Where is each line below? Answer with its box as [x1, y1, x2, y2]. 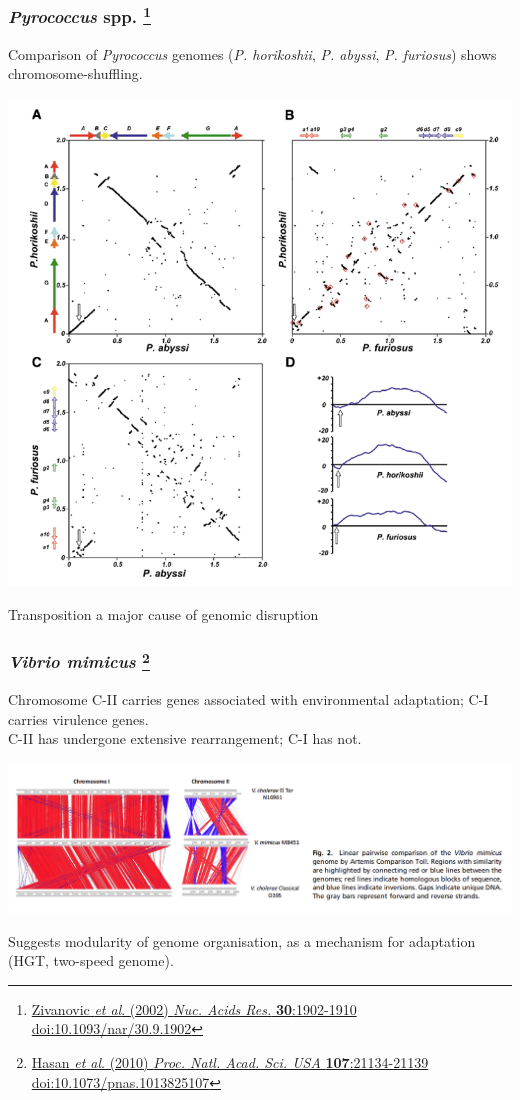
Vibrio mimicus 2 [8, 647, 150, 674]
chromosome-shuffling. [8, 63, 143, 84]
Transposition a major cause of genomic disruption [8, 603, 319, 624]
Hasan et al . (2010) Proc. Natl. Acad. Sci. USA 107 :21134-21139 [31, 1051, 429, 1072]
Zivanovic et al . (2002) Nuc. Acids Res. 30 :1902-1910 [31, 998, 357, 1019]
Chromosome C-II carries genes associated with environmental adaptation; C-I [8, 689, 489, 710]
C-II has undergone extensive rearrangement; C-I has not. [8, 728, 362, 749]
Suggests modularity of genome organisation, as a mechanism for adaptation [8, 930, 476, 951]
